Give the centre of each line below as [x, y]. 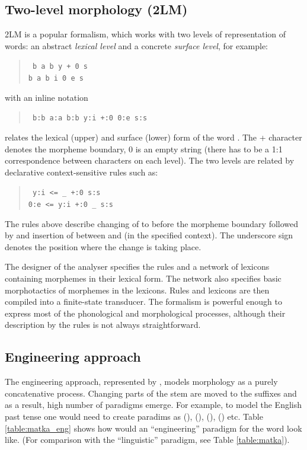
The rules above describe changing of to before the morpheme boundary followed [152, 223]
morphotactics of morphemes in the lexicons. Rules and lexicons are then [137, 290]
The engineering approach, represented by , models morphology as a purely [141, 382]
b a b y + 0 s [60, 67]
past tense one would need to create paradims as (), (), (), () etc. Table [134, 416]
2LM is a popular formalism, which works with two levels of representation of [145, 34]
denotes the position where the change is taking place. [103, 246]
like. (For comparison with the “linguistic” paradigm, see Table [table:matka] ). [147, 440]
